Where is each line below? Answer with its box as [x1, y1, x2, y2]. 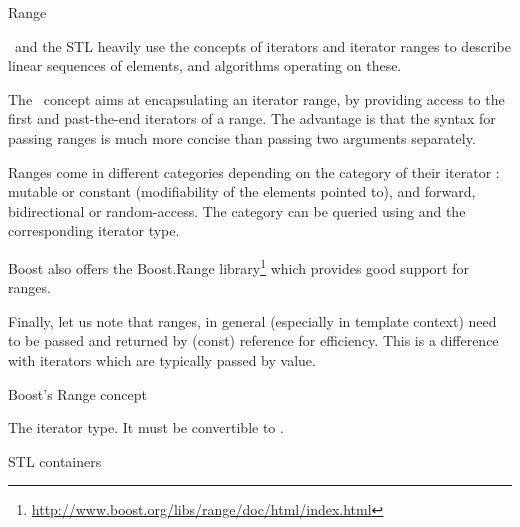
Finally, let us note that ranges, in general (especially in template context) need [8, 310, 497, 331]
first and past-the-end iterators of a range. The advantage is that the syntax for [8, 108, 496, 129]
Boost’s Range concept [8, 383, 147, 404]
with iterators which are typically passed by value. [8, 349, 316, 370]
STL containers [8, 450, 102, 471]
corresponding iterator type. [8, 220, 180, 241]
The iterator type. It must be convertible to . [8, 417, 284, 438]
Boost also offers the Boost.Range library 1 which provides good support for [8, 254, 469, 278]
